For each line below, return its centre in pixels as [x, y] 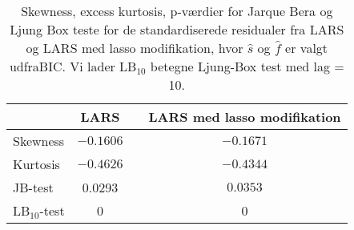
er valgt [307, 48]
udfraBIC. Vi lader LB [73, 66]
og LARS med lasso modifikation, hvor [135, 48]
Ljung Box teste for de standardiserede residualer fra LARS [177, 29]
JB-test [33, 187]
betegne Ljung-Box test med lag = [247, 66]
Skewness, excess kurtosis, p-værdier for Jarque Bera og [177, 11]
